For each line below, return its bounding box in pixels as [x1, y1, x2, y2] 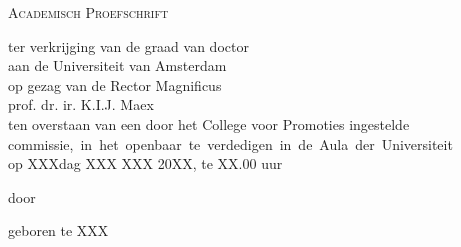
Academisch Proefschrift [8, 2, 169, 22]
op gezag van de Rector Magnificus [8, 74, 222, 95]
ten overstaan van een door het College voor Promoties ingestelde [8, 113, 410, 134]
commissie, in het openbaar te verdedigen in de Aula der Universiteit [8, 133, 453, 154]
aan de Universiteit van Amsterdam [8, 55, 227, 76]
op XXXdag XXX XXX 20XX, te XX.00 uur [8, 153, 283, 174]
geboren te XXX [8, 220, 109, 241]
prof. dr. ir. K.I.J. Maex [8, 94, 154, 115]
